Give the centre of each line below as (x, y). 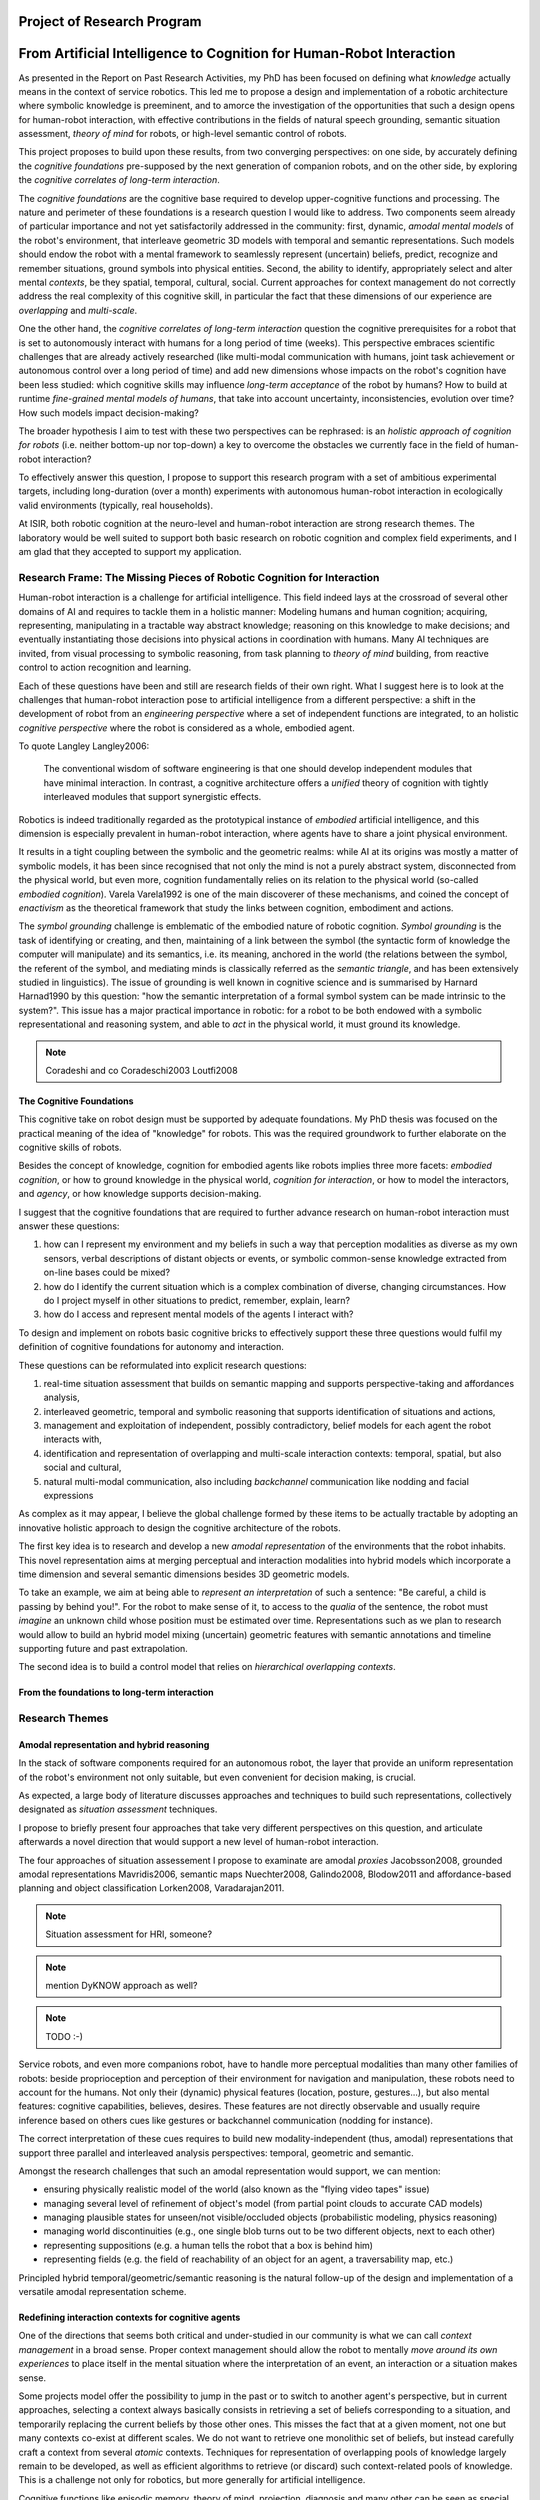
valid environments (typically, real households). (116, 505)
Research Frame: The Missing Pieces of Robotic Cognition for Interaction (199, 577)
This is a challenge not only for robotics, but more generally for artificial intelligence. (192, 2480)
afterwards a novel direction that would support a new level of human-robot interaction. (198, 1842)
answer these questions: (69, 1226)
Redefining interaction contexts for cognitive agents (129, 2317)
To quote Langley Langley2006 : (84, 746)
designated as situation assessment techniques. (118, 1809)
